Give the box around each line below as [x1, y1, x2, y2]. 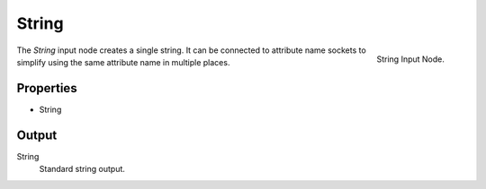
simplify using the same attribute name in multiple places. [16, 56, 230, 67]
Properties [16, 81, 77, 96]
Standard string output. [39, 164, 126, 175]
